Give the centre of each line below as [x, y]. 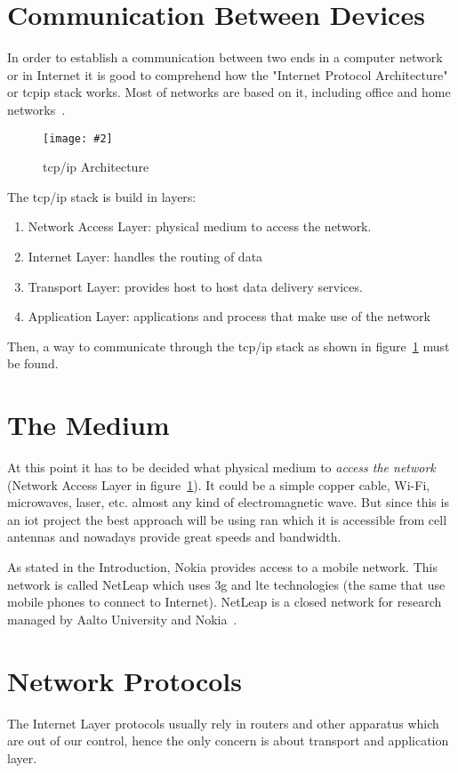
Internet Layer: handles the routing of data [145, 256]
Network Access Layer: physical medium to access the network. [200, 226]
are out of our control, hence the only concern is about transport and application [228, 741]
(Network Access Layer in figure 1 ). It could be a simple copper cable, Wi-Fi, [219, 484]
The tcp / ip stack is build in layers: [102, 196]
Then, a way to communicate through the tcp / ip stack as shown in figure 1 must [229, 346]
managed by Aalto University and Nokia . [122, 619]
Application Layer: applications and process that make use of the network [229, 316]
